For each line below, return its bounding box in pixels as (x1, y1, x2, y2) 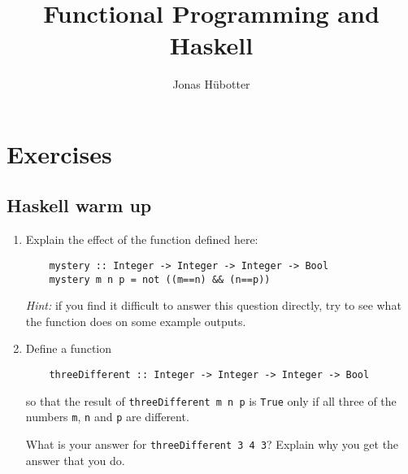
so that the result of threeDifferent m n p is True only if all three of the (25, 392, 397, 409)
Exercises (7, 137, 112, 170)
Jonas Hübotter (172, 76, 250, 93)
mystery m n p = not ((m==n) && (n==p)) (49, 273, 271, 285)
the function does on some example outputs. (25, 312, 246, 329)
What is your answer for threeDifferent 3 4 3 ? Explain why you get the (25, 435, 399, 452)
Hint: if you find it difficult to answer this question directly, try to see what (25, 297, 401, 314)
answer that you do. (25, 451, 125, 468)
